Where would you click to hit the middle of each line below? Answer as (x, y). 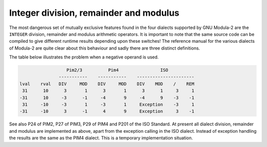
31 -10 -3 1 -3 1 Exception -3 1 (109, 105)
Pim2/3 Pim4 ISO (117, 70)
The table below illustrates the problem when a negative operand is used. (84, 57)
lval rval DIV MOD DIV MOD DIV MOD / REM (107, 84)
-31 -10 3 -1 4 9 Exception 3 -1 (107, 111)
